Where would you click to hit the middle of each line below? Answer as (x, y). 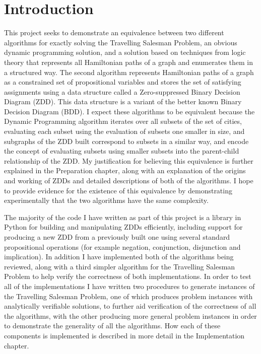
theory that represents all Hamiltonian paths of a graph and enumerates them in (129, 62)
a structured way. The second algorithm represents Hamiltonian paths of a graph (129, 72)
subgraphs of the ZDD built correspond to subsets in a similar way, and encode (126, 141)
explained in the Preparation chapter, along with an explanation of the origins (125, 170)
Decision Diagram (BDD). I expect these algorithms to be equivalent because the (129, 111)
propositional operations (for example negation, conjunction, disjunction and (122, 246)
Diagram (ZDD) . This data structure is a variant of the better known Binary (123, 101)
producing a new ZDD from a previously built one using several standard (117, 237)
